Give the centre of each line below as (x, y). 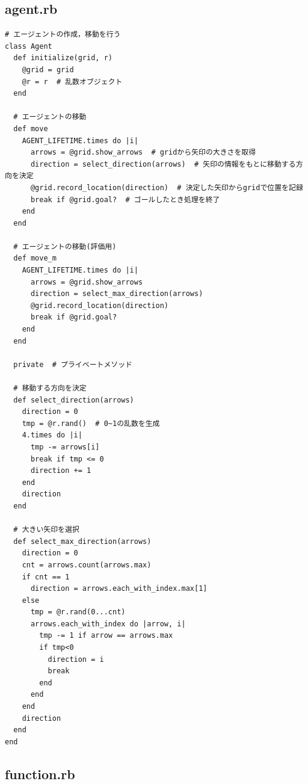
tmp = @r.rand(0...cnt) (78, 612)
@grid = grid (48, 69)
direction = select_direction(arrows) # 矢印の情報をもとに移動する (163, 164)
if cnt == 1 (46, 577)
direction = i (76, 659)
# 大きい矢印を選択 (46, 530)
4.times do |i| (52, 435)
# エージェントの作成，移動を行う (63, 35)
